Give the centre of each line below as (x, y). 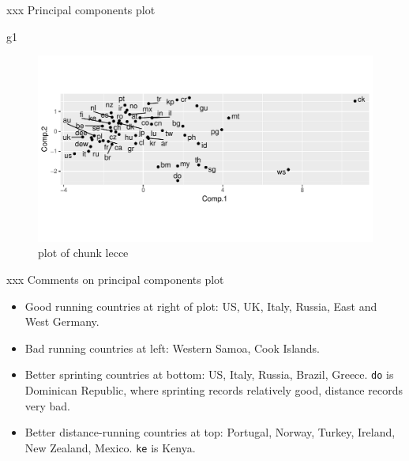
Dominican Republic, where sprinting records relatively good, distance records (214, 390)
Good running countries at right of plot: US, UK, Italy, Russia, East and (201, 306)
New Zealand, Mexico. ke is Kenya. (110, 447)
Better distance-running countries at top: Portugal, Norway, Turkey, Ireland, (210, 432)
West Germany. (62, 321)
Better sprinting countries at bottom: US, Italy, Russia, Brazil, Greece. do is (209, 374)
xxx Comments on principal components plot (115, 279)
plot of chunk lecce (83, 253)
